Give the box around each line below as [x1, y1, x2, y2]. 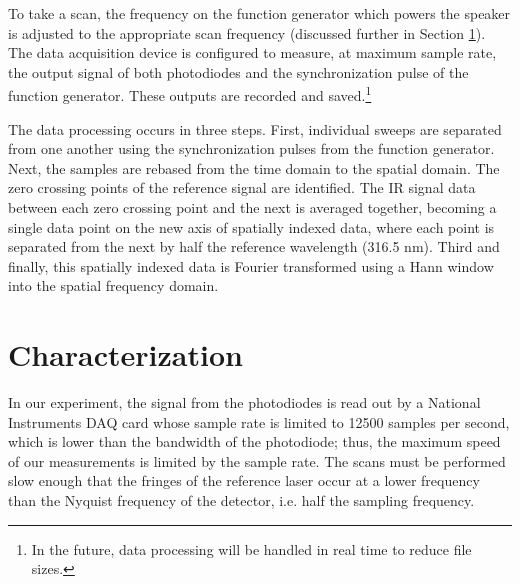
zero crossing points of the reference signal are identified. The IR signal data [8, 177, 476, 198]
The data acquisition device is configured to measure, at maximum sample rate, [8, 42, 497, 63]
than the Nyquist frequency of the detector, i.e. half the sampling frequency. [8, 490, 475, 511]
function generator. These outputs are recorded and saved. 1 [8, 82, 372, 106]
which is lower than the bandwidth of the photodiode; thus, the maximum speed [8, 431, 501, 452]
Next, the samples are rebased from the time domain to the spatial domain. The [8, 157, 500, 178]
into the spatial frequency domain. [8, 275, 219, 296]
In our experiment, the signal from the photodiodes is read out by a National [8, 392, 481, 413]
